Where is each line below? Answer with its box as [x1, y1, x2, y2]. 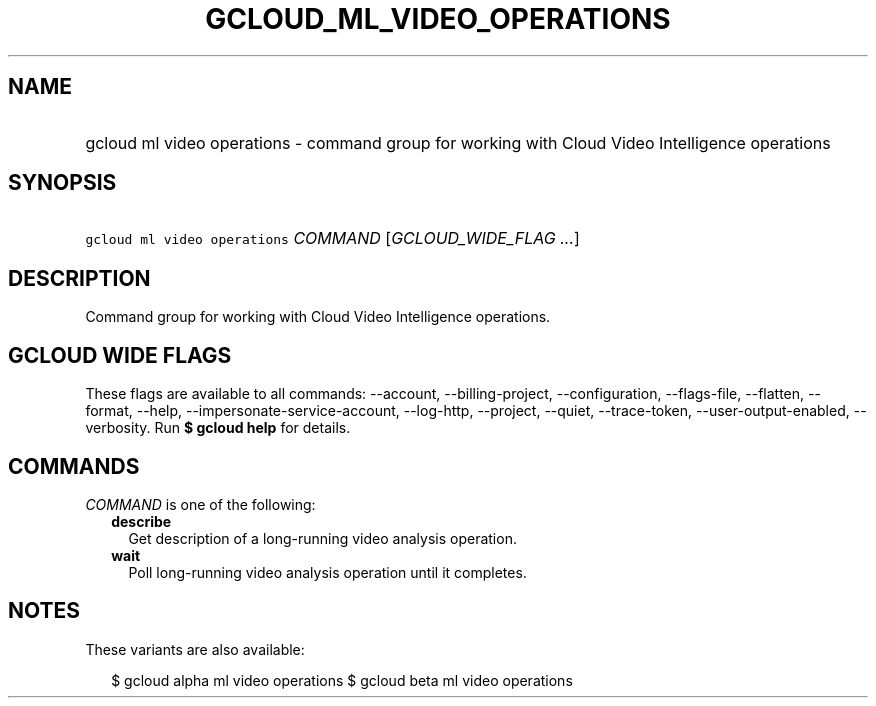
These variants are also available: [85, 640, 305, 658]
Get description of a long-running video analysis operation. [128, 529, 517, 547]
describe [111, 512, 172, 530]
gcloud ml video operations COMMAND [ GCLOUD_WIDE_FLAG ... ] [85, 228, 580, 249]
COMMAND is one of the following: [85, 495, 316, 513]
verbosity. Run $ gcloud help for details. [85, 419, 351, 437]
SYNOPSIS [8, 170, 117, 196]
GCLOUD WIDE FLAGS [8, 342, 232, 368]
